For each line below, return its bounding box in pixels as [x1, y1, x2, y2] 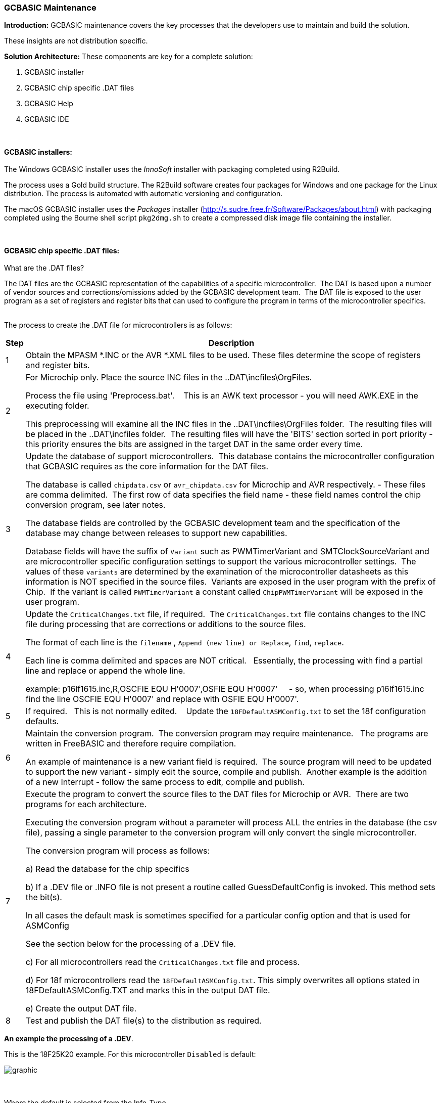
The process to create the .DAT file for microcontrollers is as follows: [4, 321, 232, 330]
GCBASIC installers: [4, 148, 72, 157]
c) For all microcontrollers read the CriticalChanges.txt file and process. [25, 957, 300, 967]
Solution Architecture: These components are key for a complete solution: [4, 52, 253, 61]
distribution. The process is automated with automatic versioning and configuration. [4, 189, 283, 198]
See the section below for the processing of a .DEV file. [25, 939, 236, 949]
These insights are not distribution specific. [4, 36, 148, 46]
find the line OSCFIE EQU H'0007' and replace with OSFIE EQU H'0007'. [25, 694, 299, 704]
